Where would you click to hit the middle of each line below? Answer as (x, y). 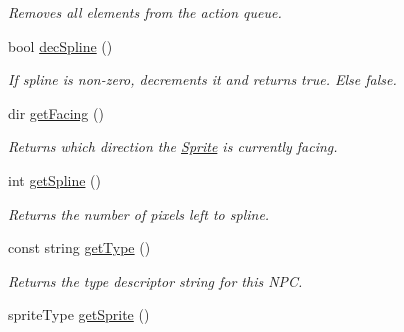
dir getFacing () (56, 112)
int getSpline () (54, 179)
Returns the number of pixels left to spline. (139, 213)
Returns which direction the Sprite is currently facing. (173, 146)
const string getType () (79, 247)
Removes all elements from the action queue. (145, 12)
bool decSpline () (60, 45)
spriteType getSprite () (79, 314)
